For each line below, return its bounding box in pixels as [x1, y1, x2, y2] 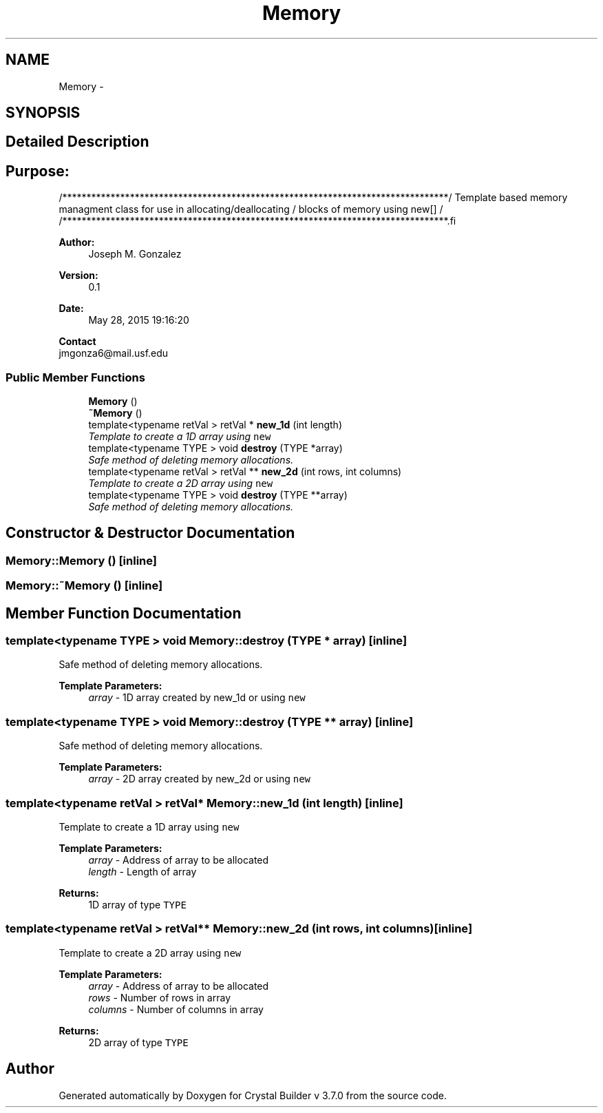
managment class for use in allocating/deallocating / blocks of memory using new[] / [59, 203, 443, 216]
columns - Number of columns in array [88, 1003, 264, 1015]
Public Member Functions [6, 370, 145, 384]
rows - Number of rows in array [88, 991, 231, 1003]
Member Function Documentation [6, 604, 242, 622]
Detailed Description [6, 133, 149, 151]
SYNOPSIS [6, 104, 81, 122]
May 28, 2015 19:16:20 [88, 314, 189, 326]
